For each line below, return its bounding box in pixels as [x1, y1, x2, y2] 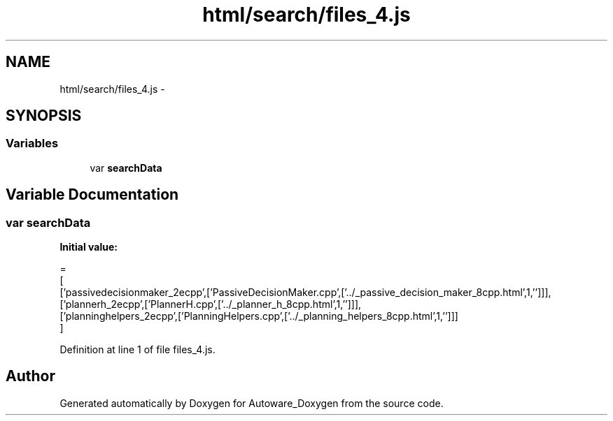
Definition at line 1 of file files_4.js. [59, 344, 216, 356]
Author [6, 367, 55, 385]
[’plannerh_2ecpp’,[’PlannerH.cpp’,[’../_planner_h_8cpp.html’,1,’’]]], [59, 298, 362, 311]
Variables [6, 136, 59, 151]
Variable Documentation [6, 186, 179, 204]
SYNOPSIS [6, 107, 82, 125]
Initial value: [59, 241, 118, 253]
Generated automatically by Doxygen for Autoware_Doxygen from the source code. [59, 397, 444, 409]
